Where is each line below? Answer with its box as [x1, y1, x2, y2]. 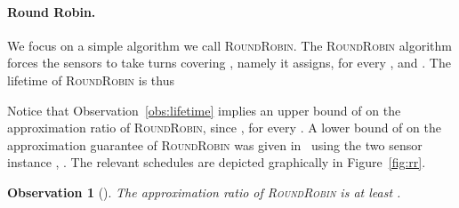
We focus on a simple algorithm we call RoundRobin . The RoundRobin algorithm [7, 36, 452, 54]
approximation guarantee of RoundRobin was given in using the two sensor [7, 135, 423, 154]
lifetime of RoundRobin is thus [7, 70, 174, 89]
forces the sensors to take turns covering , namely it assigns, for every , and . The [7, 53, 451, 72]
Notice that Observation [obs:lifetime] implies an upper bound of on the [7, 100, 401, 119]
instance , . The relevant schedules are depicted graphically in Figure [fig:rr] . [7, 153, 426, 172]
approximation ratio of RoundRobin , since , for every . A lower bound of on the [7, 118, 441, 137]
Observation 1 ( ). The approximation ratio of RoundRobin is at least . [7, 182, 401, 201]
